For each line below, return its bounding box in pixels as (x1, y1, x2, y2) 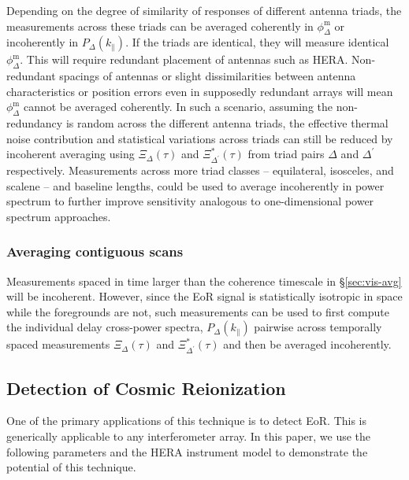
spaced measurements (6, 336, 110, 353)
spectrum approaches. (6, 208, 111, 224)
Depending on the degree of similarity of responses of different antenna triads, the (6, 2, 402, 18)
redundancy (6, 115, 63, 131)
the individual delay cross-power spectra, (6, 319, 203, 335)
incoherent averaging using (6, 146, 135, 162)
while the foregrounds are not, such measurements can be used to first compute (6, 303, 389, 319)
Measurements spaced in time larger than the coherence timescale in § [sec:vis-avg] (6, 272, 402, 289)
